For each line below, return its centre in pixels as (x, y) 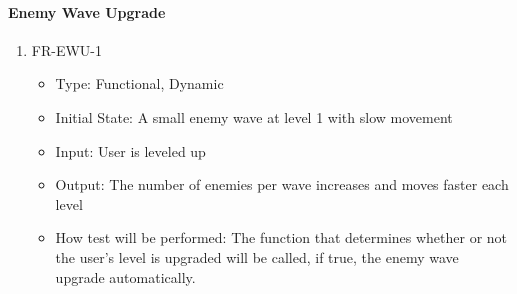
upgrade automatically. (125, 276)
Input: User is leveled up (130, 150)
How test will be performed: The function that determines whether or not (281, 237)
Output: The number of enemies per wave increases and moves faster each (282, 184)
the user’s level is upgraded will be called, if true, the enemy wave (257, 256)
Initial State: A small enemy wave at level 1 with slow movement (254, 116)
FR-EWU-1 (66, 49)
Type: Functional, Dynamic (139, 83)
